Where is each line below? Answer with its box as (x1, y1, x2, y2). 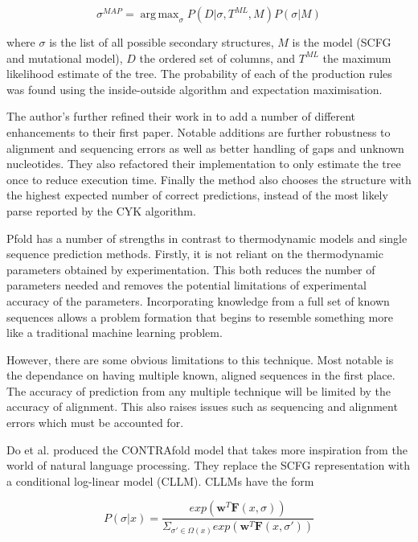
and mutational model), (6, 49, 123, 66)
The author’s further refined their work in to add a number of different (6, 108, 356, 125)
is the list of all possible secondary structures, (49, 34, 274, 50)
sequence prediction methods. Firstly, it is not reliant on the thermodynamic (6, 245, 383, 262)
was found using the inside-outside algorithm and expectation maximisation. (6, 80, 383, 97)
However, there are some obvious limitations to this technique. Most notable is (6, 351, 394, 367)
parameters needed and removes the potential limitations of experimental (6, 277, 367, 294)
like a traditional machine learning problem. (6, 324, 223, 341)
